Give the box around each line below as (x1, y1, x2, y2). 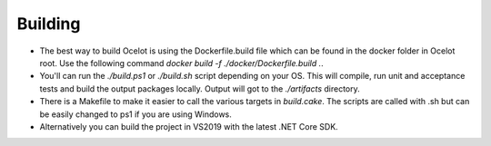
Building (16, 14, 81, 34)
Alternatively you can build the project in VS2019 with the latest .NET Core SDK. (39, 121, 338, 131)
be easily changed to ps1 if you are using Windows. (39, 109, 232, 120)
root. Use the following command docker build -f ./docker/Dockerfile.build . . (39, 57, 325, 68)
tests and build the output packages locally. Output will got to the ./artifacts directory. (39, 83, 361, 94)
